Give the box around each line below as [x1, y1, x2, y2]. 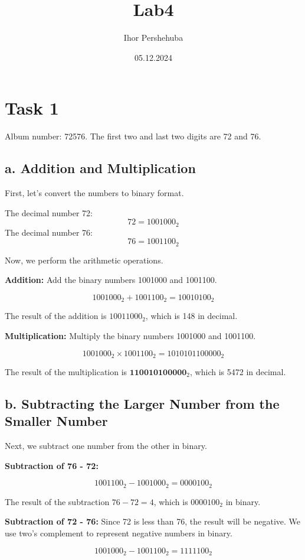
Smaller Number [5, 412, 108, 430]
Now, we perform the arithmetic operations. [5, 253, 163, 266]
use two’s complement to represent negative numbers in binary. [5, 527, 232, 539]
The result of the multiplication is [5, 366, 127, 378]
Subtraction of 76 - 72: [5, 459, 99, 471]
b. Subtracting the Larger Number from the [5, 395, 280, 412]
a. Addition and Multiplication [5, 159, 196, 177]
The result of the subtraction [5, 495, 110, 507]
